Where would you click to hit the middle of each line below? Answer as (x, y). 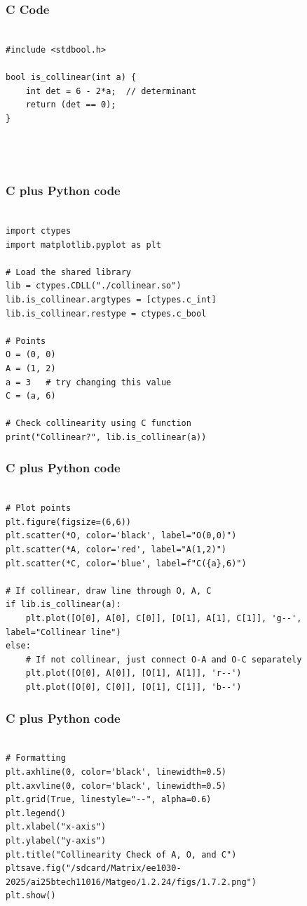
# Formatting (36, 758)
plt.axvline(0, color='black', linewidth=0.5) (116, 786)
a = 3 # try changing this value (89, 382)
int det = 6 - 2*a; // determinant (111, 91)
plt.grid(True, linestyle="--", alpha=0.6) (109, 800)
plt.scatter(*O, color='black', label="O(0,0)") (121, 536)
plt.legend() (36, 813)
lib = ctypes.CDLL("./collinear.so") (94, 286)
